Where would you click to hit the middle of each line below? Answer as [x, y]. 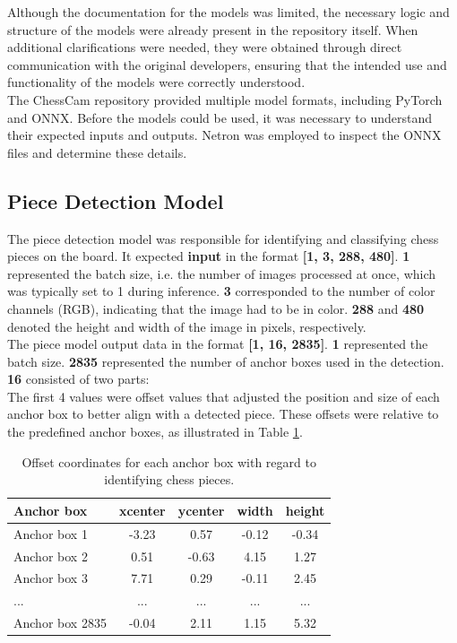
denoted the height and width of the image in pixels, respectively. [187, 326]
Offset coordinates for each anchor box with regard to [169, 461]
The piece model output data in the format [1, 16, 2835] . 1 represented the [218, 344]
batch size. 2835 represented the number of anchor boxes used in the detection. [226, 361]
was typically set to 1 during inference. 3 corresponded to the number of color [221, 291]
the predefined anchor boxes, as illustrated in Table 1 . [155, 432]
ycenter [201, 510]
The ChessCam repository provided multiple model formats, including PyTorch [225, 99]
